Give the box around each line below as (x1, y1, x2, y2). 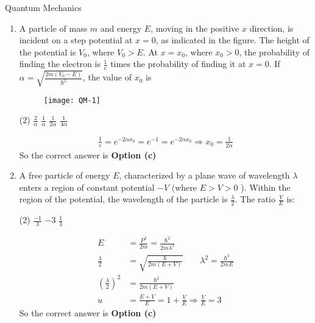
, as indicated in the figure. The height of (155, 34, 310, 46)
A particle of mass (19, 21, 88, 34)
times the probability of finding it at (110, 57, 246, 70)
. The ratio (235, 193, 275, 205)
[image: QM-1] (43, 96, 101, 105)
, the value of (82, 71, 132, 83)
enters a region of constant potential (19, 180, 155, 193)
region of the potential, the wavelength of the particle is (19, 193, 228, 205)
